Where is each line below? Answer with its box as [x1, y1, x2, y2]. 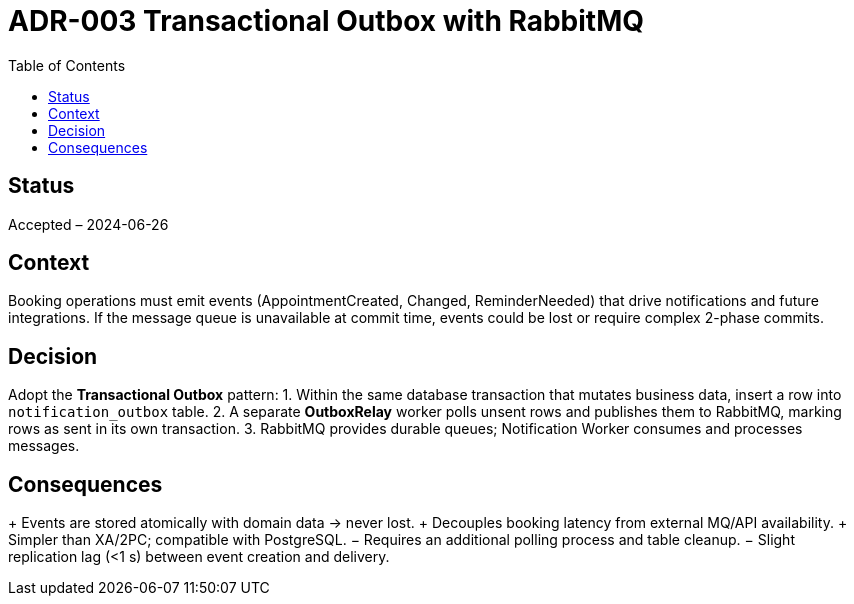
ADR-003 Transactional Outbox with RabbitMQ [8, 4, 645, 38]
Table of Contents [8, 56, 126, 74]
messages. [8, 437, 80, 455]
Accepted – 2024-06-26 [8, 215, 169, 233]
